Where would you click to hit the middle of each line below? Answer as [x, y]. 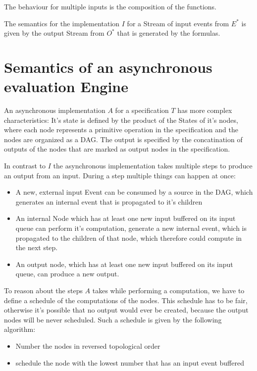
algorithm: [20, 329]
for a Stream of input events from [178, 23]
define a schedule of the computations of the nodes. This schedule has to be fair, [126, 300]
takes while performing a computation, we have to [168, 290]
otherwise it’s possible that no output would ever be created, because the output [126, 310]
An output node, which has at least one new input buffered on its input [124, 264]
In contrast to [25, 166]
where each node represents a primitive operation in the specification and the [121, 130]
